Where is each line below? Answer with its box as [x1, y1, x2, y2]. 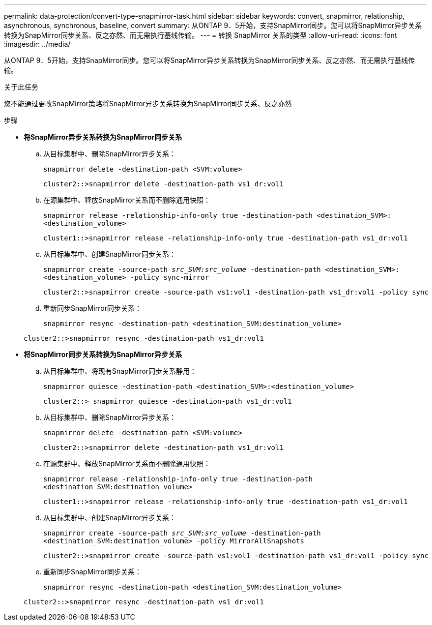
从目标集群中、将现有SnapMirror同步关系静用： [43, 367, 197, 375]
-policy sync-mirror [130, 273, 209, 281]
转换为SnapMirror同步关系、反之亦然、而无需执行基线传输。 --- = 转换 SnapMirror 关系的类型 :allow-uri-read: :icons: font [4, 31, 397, 39]
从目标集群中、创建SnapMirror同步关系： [43, 250, 176, 258]
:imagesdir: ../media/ [4, 40, 71, 48]
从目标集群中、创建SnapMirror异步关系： [43, 513, 176, 522]
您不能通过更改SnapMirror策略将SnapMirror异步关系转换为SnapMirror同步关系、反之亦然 [4, 99, 292, 108]
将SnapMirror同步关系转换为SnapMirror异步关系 [24, 350, 182, 358]
